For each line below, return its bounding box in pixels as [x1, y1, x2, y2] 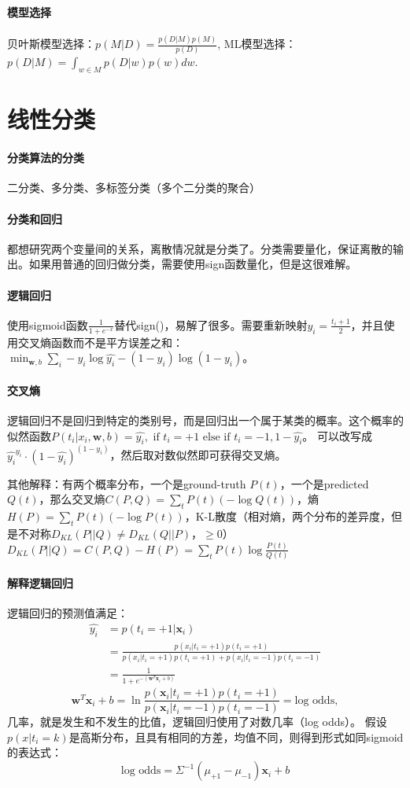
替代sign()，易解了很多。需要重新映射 [114, 316, 308, 333]
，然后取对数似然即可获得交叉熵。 [109, 447, 286, 463]
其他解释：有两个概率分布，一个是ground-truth [7, 475, 246, 492]
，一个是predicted [279, 475, 369, 492]
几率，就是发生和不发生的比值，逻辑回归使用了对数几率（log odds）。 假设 [7, 713, 387, 730]
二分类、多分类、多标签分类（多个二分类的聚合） [7, 179, 260, 196]
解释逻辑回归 [7, 574, 73, 591]
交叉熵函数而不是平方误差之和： [17, 333, 183, 350]
